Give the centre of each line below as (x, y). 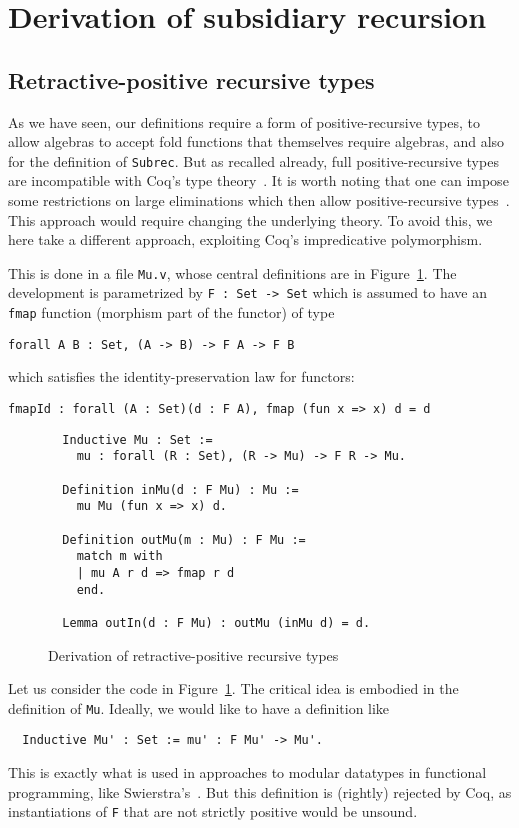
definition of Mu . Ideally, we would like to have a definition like (199, 707)
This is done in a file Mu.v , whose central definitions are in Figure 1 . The (232, 272)
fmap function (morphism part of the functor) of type (171, 312)
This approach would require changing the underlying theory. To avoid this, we (250, 219)
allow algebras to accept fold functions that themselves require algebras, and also (256, 141)
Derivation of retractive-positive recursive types (193, 654)
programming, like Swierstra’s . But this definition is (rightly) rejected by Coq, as (260, 791)
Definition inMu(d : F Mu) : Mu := (180, 489)
